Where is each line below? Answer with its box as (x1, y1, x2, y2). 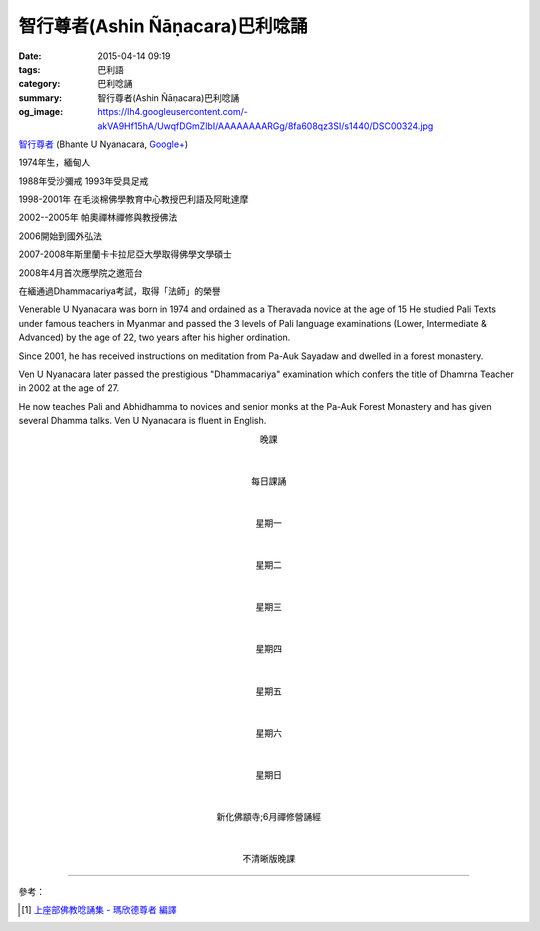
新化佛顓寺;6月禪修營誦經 (216, 811, 322, 823)
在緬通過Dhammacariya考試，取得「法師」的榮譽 (18, 285, 222, 297)
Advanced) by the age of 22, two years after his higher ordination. (18, 331, 291, 344)
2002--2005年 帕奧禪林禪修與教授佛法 (18, 211, 178, 224)
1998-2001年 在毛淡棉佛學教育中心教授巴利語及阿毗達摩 (18, 193, 249, 205)
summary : (18, 91, 63, 104)
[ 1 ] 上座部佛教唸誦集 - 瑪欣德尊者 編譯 (21, 904, 177, 916)
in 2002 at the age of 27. (18, 382, 120, 394)
